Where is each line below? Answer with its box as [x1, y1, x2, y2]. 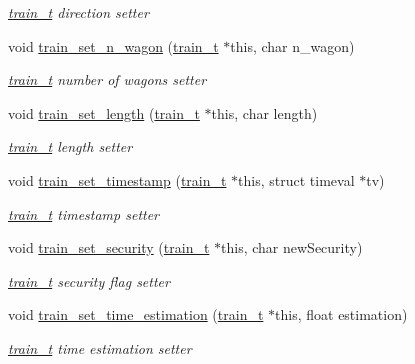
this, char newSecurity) [221, 237, 363, 258]
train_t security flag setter [8, 270, 170, 291]
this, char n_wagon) [230, 35, 355, 56]
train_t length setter [8, 136, 133, 157]
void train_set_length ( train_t [8, 102, 200, 123]
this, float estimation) [275, 304, 408, 325]
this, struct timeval [238, 169, 355, 190]
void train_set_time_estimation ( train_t [8, 304, 264, 325]
